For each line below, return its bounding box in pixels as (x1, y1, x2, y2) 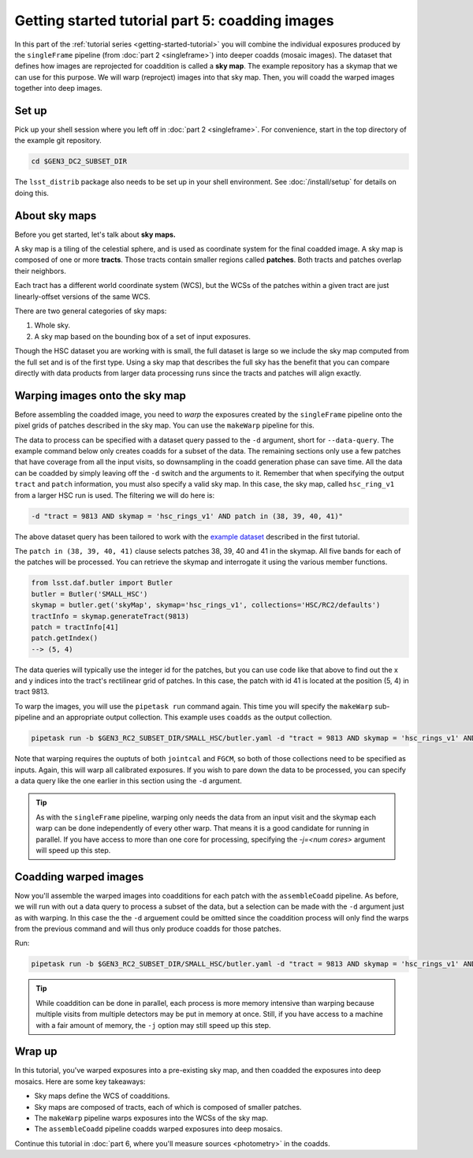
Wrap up (14, 1045, 58, 1059)
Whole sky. (34, 320, 71, 331)
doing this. (14, 188, 49, 197)
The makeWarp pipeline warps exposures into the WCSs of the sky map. (34, 1113, 268, 1123)
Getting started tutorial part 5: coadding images (14, 12, 334, 29)
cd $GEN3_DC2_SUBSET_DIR (31, 157, 128, 166)
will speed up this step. (35, 845, 111, 855)
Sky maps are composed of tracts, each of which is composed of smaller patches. (34, 1102, 302, 1111)
